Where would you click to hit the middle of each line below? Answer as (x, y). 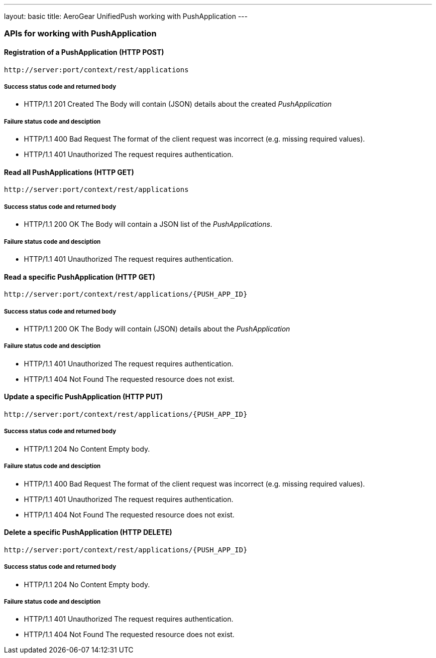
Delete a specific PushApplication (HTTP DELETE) (88, 532)
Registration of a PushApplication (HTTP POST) (84, 52)
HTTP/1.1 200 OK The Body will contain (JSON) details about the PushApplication (157, 329)
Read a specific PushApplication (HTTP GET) (80, 277)
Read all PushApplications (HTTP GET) (69, 172)
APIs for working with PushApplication (80, 34)
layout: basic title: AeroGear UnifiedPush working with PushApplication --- (126, 16)
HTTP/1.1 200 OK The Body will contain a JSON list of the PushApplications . (148, 224)
